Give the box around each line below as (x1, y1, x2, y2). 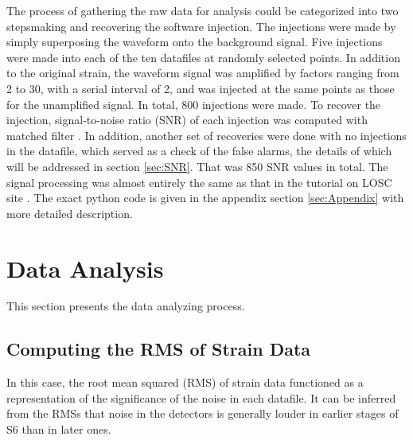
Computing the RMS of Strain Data (6, 337, 311, 361)
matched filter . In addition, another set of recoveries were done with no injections (6, 127, 407, 143)
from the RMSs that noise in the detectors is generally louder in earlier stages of (6, 405, 399, 422)
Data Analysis (6, 251, 164, 284)
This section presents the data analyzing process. (6, 298, 245, 314)
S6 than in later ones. (6, 421, 111, 438)
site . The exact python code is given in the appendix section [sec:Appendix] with (6, 189, 404, 206)
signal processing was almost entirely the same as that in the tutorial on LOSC (6, 173, 392, 190)
